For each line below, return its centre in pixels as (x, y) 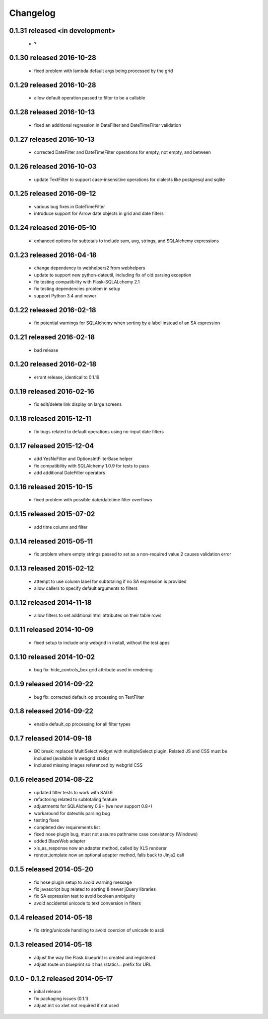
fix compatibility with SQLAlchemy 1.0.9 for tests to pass (92, 465)
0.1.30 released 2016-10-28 (53, 58)
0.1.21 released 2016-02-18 (52, 337)
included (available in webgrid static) (71, 758)
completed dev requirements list (67, 827)
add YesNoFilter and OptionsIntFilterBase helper (83, 459)
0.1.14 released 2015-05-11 (51, 541)
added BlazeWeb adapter (60, 841)
